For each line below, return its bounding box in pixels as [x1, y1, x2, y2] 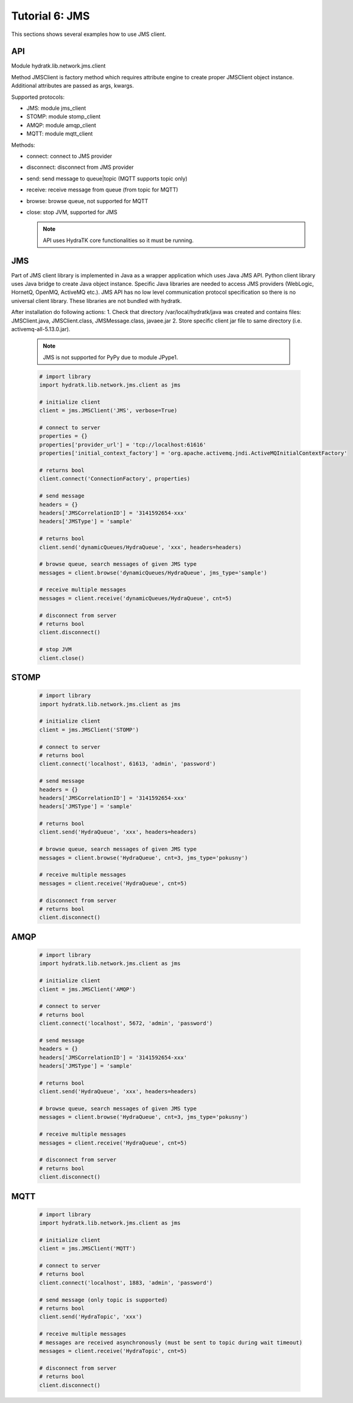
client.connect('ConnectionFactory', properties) [39, 476, 190, 482]
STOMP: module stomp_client [26, 113, 101, 120]
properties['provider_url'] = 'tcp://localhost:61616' [39, 441, 206, 448]
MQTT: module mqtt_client [26, 130, 93, 137]
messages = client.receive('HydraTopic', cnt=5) [39, 1348, 187, 1354]
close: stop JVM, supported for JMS [26, 208, 118, 216]
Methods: [11, 141, 36, 149]
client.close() [39, 654, 85, 662]
